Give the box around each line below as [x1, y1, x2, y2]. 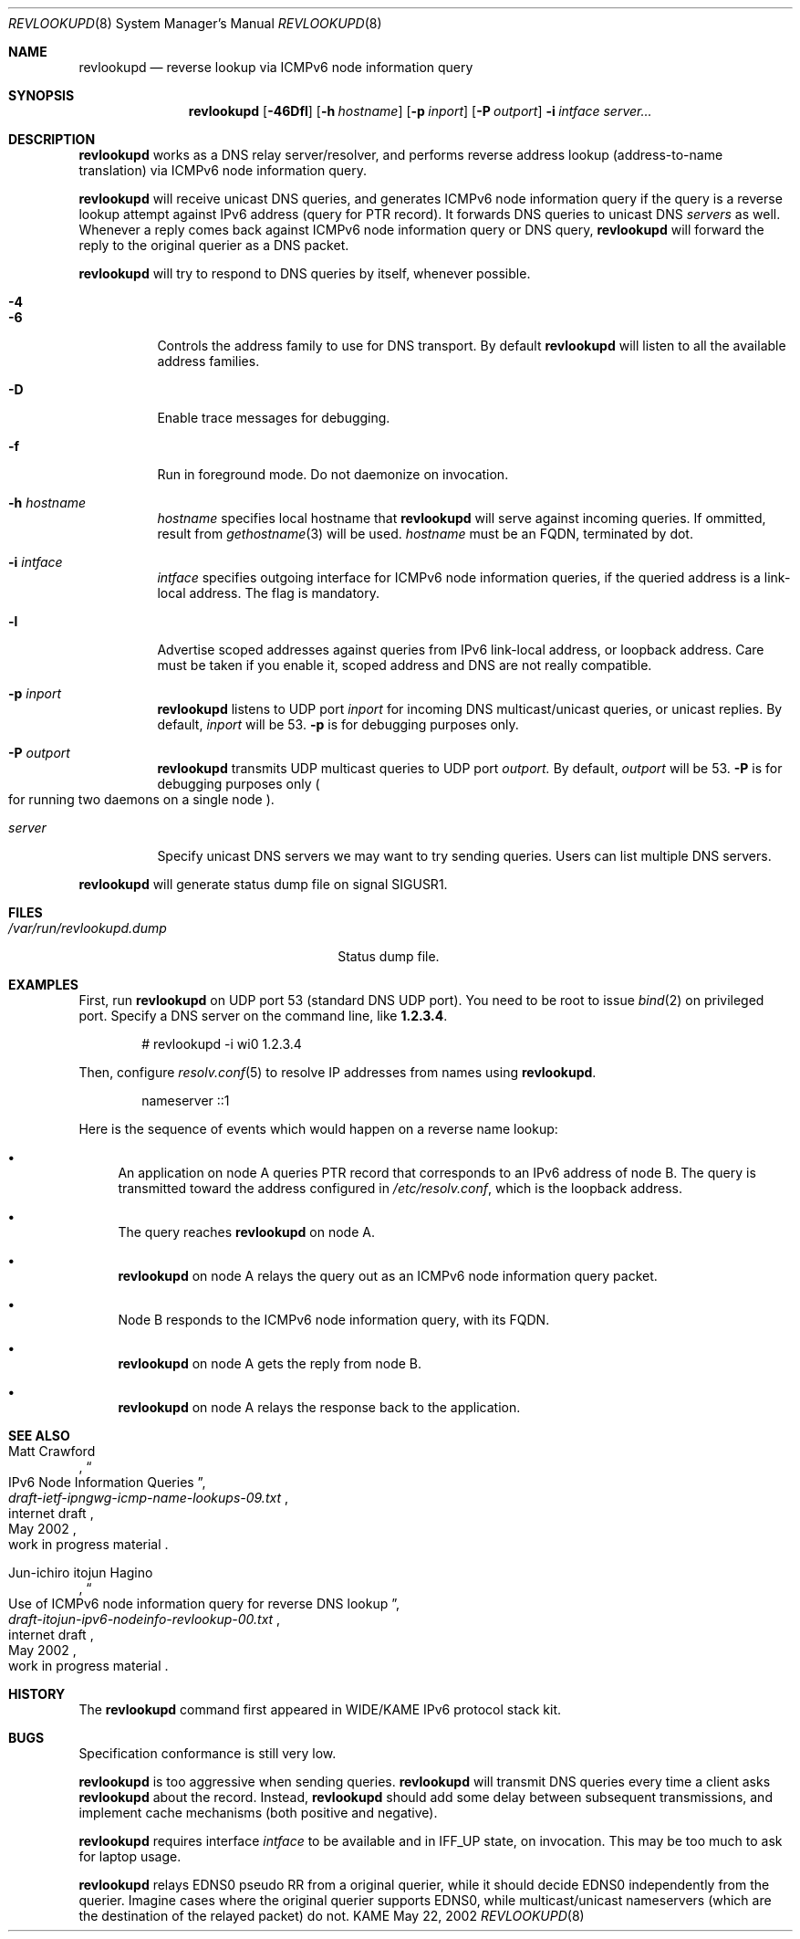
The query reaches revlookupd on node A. [118, 1224, 375, 1240]
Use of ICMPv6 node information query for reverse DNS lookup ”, [8, 1596, 400, 1611]
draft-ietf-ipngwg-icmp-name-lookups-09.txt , [8, 1490, 288, 1505]
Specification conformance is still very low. [78, 1745, 337, 1761]
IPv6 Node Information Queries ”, [8, 1474, 206, 1490]
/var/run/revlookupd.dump [8, 920, 167, 936]
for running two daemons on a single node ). [8, 791, 275, 807]
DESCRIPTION [8, 131, 96, 147]
